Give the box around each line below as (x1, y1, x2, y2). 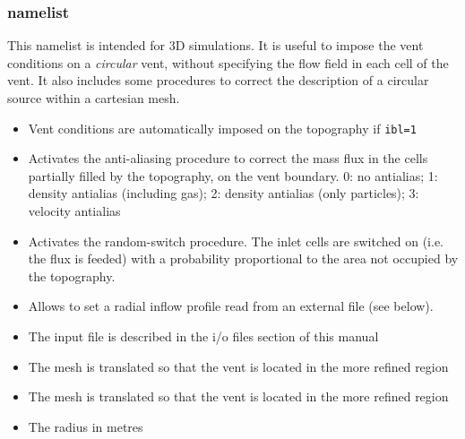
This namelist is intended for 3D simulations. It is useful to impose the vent (7, 36, 424, 55)
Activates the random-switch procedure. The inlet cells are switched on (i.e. (28, 231, 443, 250)
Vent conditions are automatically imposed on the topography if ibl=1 (28, 118, 417, 137)
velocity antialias (28, 202, 121, 220)
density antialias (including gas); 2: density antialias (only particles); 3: (28, 184, 419, 202)
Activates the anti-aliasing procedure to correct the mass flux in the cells (28, 149, 428, 168)
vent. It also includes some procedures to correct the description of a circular (7, 71, 429, 90)
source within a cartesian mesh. (7, 89, 180, 107)
